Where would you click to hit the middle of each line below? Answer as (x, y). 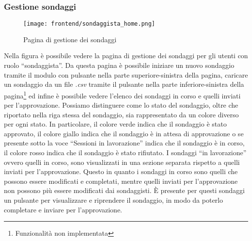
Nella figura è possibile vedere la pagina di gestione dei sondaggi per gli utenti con (126, 56)
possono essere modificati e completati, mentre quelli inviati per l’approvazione (121, 181)
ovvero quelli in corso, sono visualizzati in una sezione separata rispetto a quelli (122, 162)
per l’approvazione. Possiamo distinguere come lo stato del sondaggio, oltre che (121, 105)
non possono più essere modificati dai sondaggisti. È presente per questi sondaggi (124, 190)
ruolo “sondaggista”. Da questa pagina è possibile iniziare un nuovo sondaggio (119, 65)
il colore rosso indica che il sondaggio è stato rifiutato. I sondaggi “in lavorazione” (125, 153)
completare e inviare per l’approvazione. (63, 209)
